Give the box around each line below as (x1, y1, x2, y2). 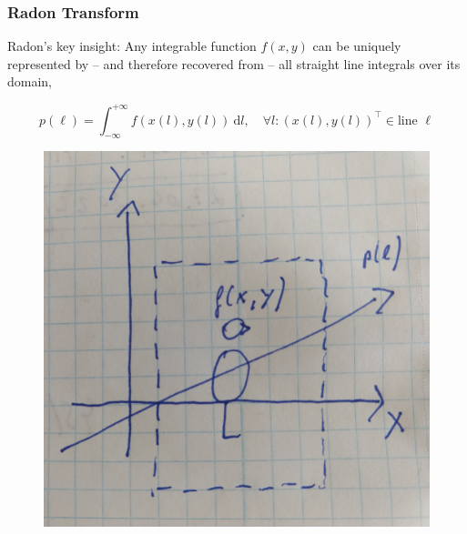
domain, (7, 72, 53, 91)
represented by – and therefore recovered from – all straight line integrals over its (7, 54, 461, 73)
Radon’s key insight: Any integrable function (7, 36, 257, 55)
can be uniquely (312, 36, 401, 55)
